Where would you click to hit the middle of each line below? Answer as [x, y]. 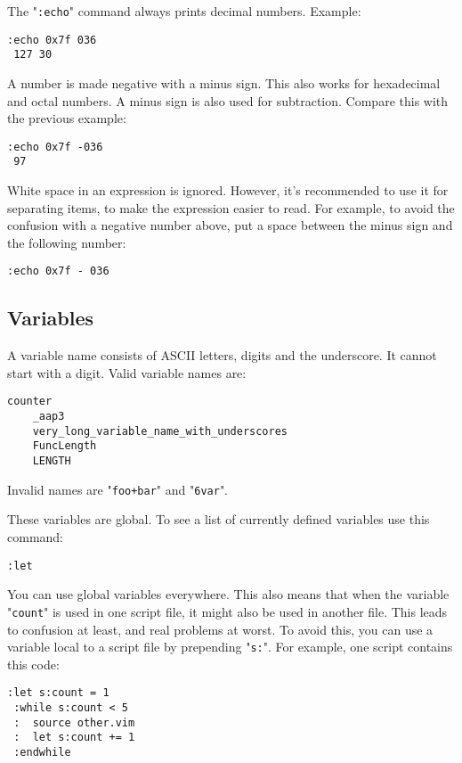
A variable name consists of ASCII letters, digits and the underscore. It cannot [222, 355]
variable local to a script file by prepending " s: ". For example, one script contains [230, 647]
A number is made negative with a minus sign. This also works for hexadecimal [224, 82]
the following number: [67, 242]
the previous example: [67, 118]
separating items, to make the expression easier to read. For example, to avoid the [231, 207]
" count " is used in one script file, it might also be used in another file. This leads [227, 611]
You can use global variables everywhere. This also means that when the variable [228, 594]
